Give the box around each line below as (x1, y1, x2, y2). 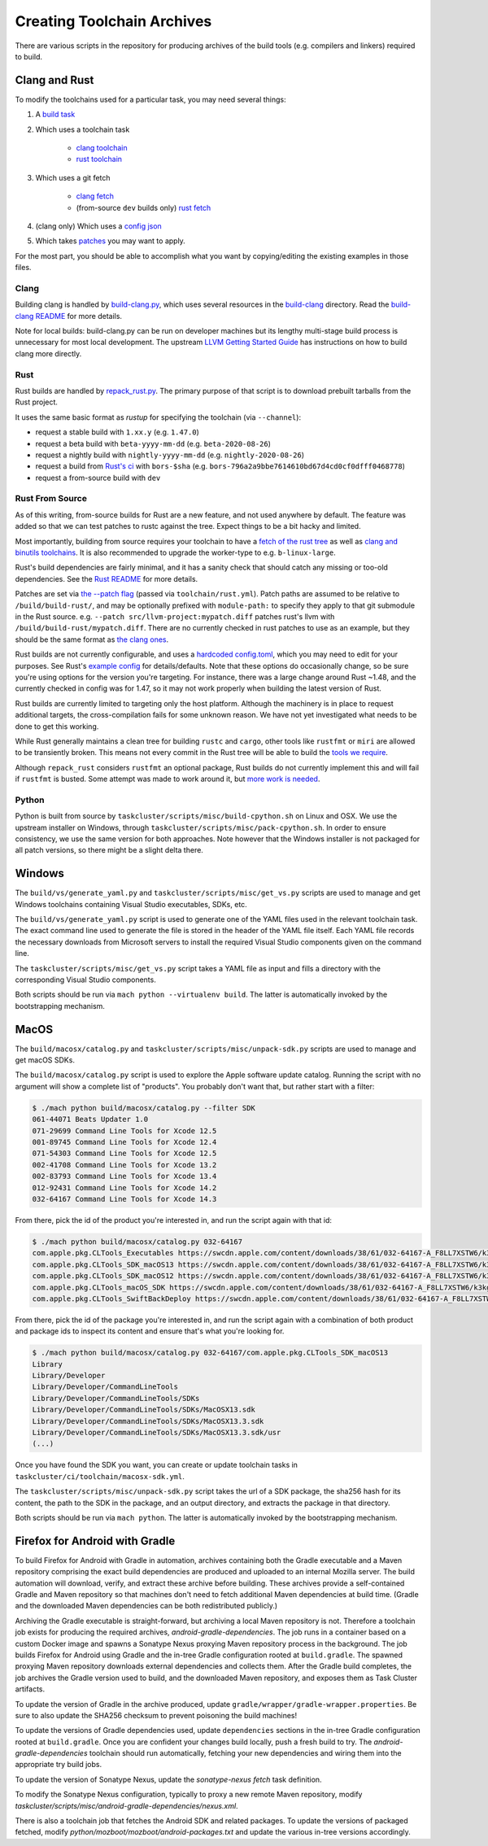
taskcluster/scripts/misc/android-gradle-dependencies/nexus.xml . (15, 1800, 239, 1810)
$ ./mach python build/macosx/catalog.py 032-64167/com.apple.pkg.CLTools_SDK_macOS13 (32, 1348, 389, 1358)
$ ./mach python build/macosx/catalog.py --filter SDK (32, 1103, 255, 1112)
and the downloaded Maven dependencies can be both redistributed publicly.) (15, 1601, 278, 1611)
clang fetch (76, 191, 114, 201)
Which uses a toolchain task (35, 124, 130, 134)
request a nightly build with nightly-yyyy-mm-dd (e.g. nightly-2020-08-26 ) (35, 450, 305, 460)
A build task (35, 110, 76, 120)
